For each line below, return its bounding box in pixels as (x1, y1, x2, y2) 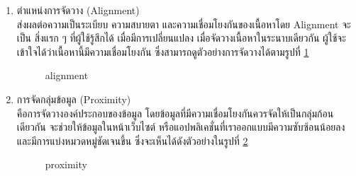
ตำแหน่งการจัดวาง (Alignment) (16, 3, 140, 17)
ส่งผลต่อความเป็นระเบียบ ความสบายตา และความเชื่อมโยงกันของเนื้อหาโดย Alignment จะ (16, 16, 351, 31)
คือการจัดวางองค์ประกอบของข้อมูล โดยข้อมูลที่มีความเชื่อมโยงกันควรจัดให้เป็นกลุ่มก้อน (16, 105, 334, 120)
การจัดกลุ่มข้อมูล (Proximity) (16, 91, 131, 106)
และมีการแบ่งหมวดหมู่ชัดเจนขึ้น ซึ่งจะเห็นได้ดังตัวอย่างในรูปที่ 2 (16, 133, 248, 148)
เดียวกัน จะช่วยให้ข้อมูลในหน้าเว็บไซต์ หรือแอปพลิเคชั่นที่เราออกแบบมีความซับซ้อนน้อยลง (16, 119, 345, 134)
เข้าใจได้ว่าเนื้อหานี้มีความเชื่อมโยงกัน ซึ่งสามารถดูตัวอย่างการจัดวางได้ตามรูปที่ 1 (16, 44, 309, 59)
